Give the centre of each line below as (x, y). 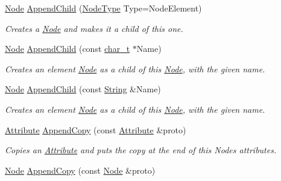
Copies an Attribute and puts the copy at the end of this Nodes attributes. (141, 150)
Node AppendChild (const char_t (68, 49)
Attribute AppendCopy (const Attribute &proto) (96, 129)
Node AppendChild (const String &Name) (83, 89)
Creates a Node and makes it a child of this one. (94, 28)
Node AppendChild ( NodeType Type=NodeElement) (103, 8)
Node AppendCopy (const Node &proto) (80, 170)
